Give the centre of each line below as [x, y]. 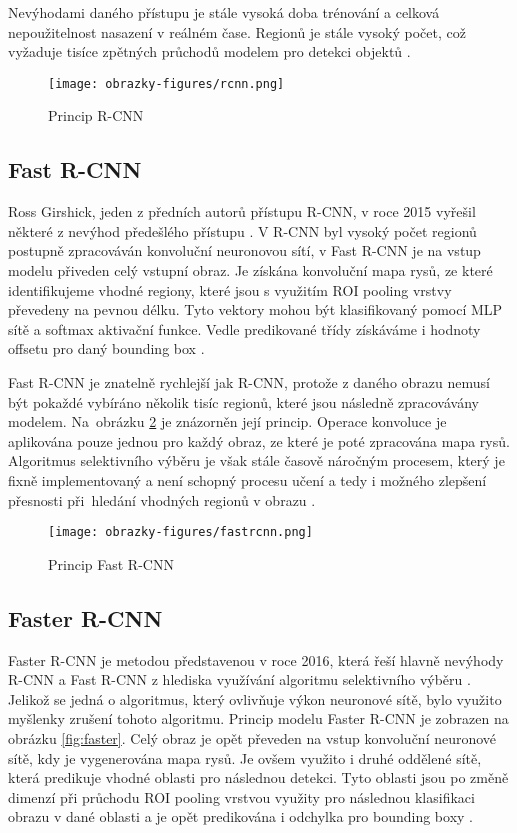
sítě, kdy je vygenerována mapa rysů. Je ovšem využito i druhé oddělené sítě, [245, 757]
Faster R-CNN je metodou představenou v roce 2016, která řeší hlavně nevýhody [256, 659]
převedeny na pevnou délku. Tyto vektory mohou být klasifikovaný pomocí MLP [255, 309]
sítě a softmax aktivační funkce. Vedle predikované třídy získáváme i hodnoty [244, 328]
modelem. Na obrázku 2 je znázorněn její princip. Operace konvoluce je [227, 421]
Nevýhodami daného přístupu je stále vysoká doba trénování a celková [224, 12]
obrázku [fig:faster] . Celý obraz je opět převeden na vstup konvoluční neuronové [252, 737]
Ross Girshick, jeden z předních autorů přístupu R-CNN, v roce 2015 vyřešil [242, 211]
